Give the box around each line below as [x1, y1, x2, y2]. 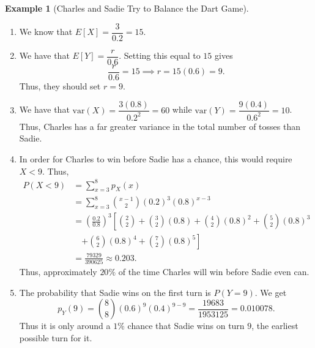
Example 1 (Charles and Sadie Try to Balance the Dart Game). [5, 2, 249, 14]
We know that [19, 25, 73, 38]
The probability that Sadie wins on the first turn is [19, 286, 211, 298]
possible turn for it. [19, 331, 92, 344]
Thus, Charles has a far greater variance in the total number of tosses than [19, 119, 300, 132]
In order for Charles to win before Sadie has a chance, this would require [19, 152, 292, 165]
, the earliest [251, 319, 298, 332]
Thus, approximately [19, 265, 97, 278]
